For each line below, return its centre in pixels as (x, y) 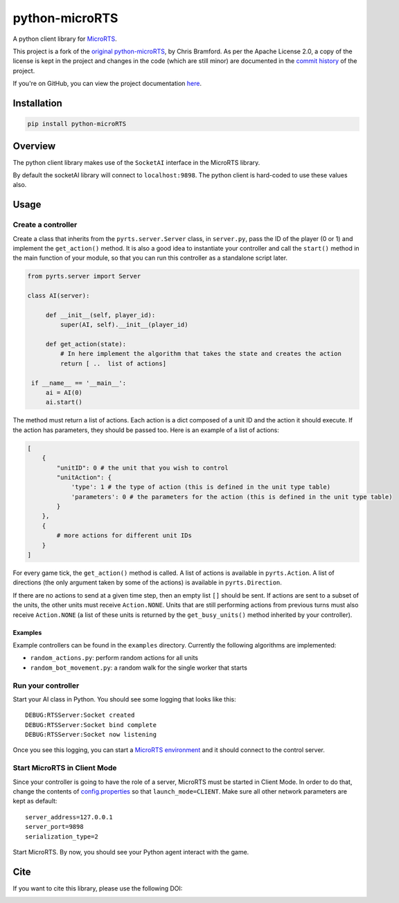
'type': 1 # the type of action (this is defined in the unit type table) (201, 487)
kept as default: (35, 801)
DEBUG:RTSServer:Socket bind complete (91, 725)
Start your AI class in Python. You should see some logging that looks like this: (124, 699)
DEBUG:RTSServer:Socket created (80, 715)
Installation (37, 103)
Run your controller (46, 686)
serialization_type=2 (62, 837)
